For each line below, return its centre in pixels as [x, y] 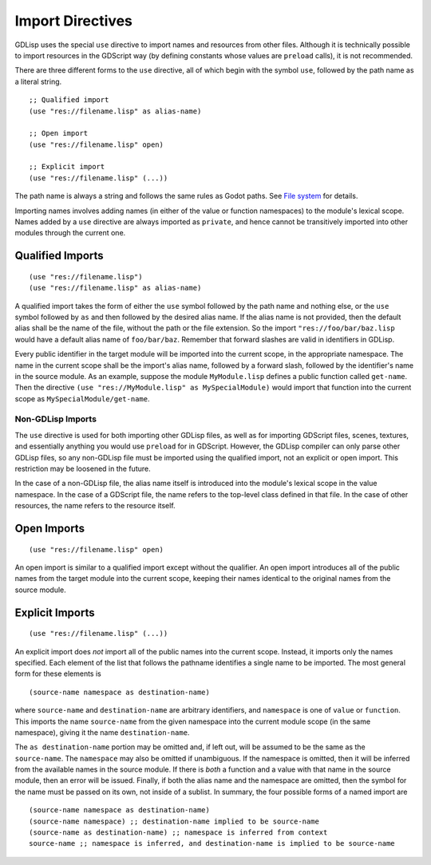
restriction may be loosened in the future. [83, 469]
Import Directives [74, 21]
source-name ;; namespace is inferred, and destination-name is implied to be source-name [212, 843]
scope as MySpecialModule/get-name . [82, 398]
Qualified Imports [59, 256]
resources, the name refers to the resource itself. [95, 506]
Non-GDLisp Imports [56, 419]
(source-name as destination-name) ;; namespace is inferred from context [178, 833]
